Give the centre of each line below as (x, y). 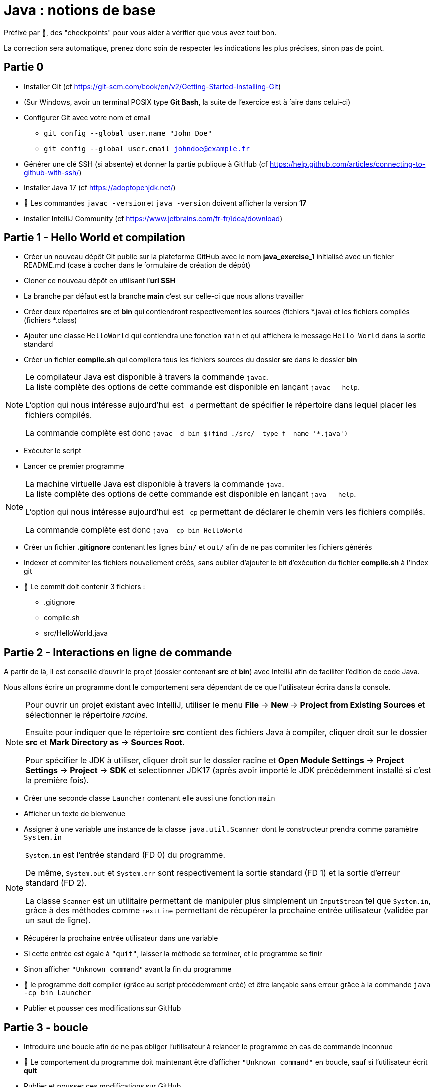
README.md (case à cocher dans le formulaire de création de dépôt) (137, 265)
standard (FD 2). (56, 883)
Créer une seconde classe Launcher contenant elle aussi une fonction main (149, 798)
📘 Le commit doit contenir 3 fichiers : (84, 587)
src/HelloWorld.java (76, 633)
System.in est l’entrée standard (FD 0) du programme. (125, 855)
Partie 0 (24, 67)
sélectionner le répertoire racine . (87, 715)
